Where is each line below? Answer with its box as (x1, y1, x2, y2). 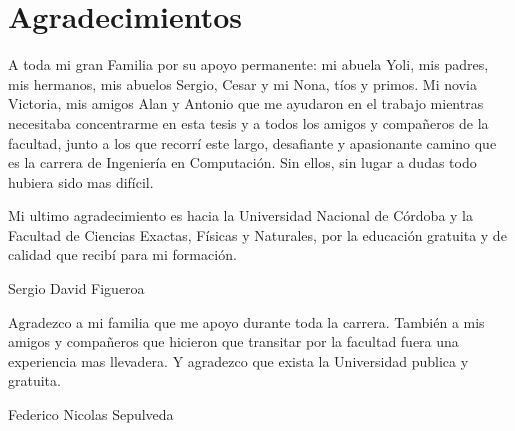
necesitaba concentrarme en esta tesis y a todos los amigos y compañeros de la (8, 112, 489, 133)
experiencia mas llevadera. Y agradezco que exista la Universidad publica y (8, 350, 469, 371)
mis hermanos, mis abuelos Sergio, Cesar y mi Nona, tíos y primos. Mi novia (8, 73, 477, 94)
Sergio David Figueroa (8, 278, 145, 299)
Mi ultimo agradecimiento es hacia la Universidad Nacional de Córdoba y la (8, 205, 473, 226)
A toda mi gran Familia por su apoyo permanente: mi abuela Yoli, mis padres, (8, 54, 489, 75)
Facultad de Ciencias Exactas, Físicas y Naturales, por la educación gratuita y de (8, 224, 507, 245)
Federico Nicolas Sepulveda (8, 404, 174, 425)
